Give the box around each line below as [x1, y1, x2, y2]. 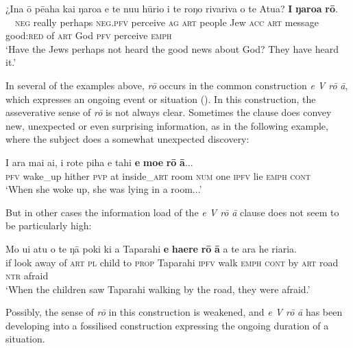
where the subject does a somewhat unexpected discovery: [5, 132, 249, 146]
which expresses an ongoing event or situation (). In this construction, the [5, 91, 316, 106]
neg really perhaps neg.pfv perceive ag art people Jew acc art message [15, 14, 319, 29]
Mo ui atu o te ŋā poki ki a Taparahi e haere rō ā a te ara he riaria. [5, 241, 297, 255]
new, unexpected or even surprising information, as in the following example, [5, 118, 328, 132]
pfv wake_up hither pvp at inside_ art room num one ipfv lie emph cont [5, 168, 311, 183]
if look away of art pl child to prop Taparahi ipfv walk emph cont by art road [5, 255, 339, 269]
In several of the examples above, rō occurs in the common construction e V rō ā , [5, 78, 348, 92]
